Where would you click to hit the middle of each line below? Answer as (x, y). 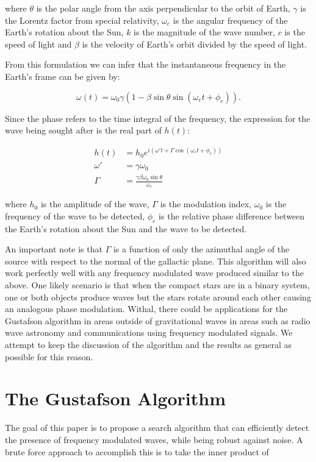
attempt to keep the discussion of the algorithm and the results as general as (149, 345)
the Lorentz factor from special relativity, (82, 20)
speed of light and (38, 44)
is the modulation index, (206, 204)
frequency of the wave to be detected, (75, 215)
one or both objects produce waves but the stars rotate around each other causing (158, 297)
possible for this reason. (49, 356)
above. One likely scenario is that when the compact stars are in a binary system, (157, 285)
